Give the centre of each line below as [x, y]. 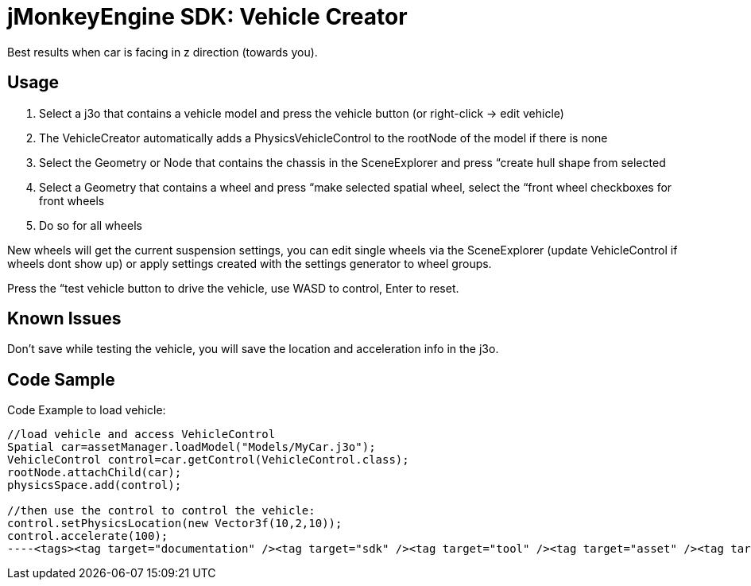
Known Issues [64, 319]
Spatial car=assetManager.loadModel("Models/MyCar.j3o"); [192, 447]
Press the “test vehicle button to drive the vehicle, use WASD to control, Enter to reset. [233, 288]
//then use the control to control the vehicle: [161, 511]
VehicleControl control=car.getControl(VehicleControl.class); [208, 460]
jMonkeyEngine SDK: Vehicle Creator [207, 17]
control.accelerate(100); [88, 536]
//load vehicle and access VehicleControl [141, 435]
